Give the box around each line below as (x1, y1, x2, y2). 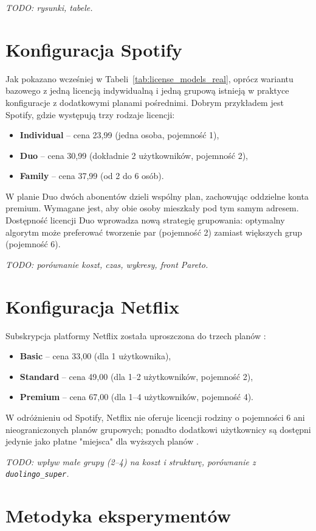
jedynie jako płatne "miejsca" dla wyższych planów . (5, 435, 199, 448)
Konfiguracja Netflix (5, 294, 179, 318)
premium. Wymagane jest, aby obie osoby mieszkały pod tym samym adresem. (5, 202, 299, 214)
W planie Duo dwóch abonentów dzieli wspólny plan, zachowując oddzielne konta (5, 189, 309, 202)
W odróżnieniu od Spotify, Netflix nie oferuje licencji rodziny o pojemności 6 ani (5, 410, 305, 423)
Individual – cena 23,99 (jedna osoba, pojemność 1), (19, 128, 219, 141)
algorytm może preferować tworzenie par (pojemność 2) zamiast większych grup (5, 225, 303, 238)
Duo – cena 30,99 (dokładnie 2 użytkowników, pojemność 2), (19, 149, 248, 161)
